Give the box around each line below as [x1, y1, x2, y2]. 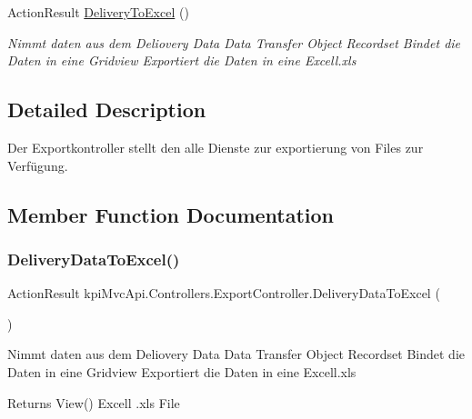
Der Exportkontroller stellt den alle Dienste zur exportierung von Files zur [7, 137, 424, 156]
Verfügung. [7, 155, 68, 175]
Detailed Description [7, 95, 206, 124]
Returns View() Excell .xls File [7, 393, 180, 412]
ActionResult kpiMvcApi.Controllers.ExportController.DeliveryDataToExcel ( [7, 284, 440, 303]
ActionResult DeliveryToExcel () [7, 3, 189, 21]
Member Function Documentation [7, 200, 335, 228]
